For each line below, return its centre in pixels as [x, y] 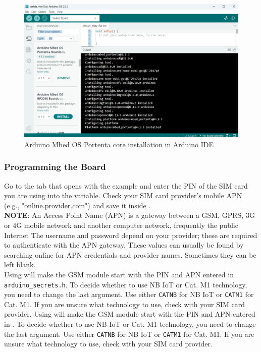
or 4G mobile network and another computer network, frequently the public [121, 225]
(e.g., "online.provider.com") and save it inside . [77, 205]
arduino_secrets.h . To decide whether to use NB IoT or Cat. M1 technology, [126, 284]
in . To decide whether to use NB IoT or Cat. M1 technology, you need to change [130, 324]
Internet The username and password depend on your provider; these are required [131, 235]
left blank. [20, 265]
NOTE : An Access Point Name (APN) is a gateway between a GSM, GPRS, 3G [129, 215]
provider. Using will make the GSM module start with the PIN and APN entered [130, 314]
